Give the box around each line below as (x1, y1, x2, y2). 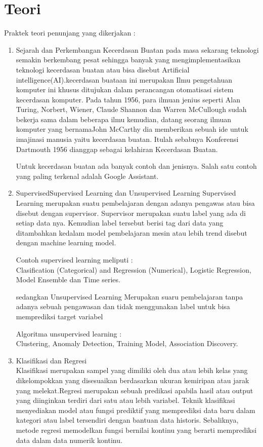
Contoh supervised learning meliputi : (16, 254, 133, 265)
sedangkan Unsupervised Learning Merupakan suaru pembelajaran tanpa (16, 291, 243, 302)
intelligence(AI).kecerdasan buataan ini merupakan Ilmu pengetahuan (16, 74, 232, 85)
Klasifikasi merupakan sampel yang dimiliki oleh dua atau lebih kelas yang (16, 365, 248, 376)
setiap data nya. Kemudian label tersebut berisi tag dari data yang (16, 217, 224, 228)
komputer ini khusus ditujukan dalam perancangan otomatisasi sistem (16, 84, 234, 95)
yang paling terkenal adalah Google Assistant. (16, 170, 159, 181)
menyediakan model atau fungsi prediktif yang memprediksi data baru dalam (16, 404, 255, 415)
